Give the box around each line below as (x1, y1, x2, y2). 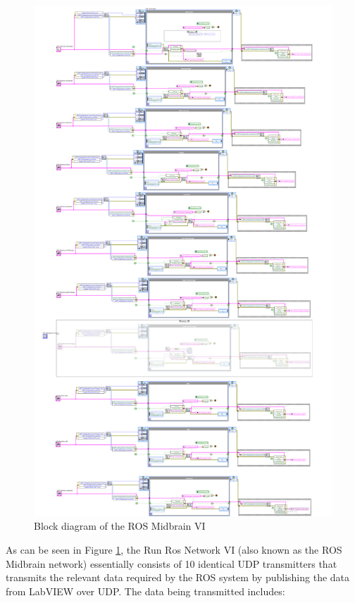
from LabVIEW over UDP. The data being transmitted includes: (6, 583, 285, 598)
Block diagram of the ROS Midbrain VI (34, 518, 206, 533)
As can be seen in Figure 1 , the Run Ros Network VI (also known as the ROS (6, 542, 342, 557)
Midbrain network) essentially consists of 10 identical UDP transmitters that (6, 556, 337, 571)
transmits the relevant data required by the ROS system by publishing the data (6, 570, 350, 585)
